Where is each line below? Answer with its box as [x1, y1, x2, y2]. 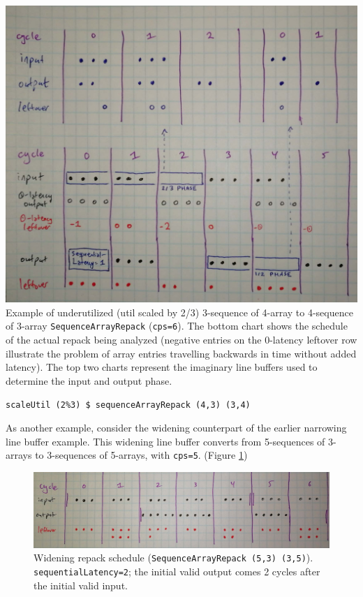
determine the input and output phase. [6, 373, 172, 388]
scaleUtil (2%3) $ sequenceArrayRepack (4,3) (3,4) [6, 400, 251, 411]
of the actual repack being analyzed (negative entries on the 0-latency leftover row [6, 332, 357, 347]
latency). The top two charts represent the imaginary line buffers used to [6, 360, 318, 374]
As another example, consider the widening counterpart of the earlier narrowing [6, 420, 347, 435]
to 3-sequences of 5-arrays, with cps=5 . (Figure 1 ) [35, 448, 248, 462]
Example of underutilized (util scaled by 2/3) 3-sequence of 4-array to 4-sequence [6, 304, 353, 319]
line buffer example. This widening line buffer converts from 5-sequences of [6, 434, 325, 448]
